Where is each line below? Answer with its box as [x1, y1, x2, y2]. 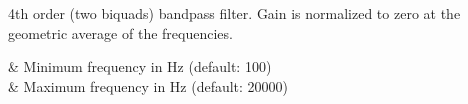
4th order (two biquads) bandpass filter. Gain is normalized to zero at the [8, 3, 461, 23]
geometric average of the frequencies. [8, 22, 233, 43]
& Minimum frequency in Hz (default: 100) [8, 56, 272, 77]
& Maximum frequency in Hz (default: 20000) [8, 75, 289, 96]
